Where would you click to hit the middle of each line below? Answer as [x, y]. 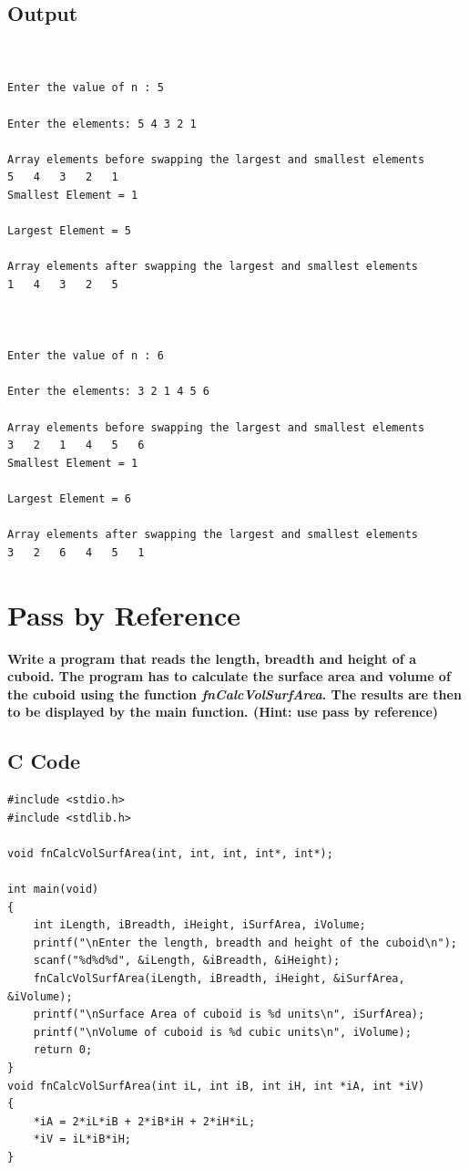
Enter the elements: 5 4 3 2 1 [102, 124]
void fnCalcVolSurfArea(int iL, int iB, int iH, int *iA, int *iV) [216, 1086]
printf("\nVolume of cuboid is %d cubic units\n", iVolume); [222, 1032]
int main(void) [53, 890]
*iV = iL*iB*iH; [82, 1139]
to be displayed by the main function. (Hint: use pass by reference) [223, 712]
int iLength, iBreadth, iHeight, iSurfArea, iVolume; [199, 925]
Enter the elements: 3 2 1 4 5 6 [108, 392]
